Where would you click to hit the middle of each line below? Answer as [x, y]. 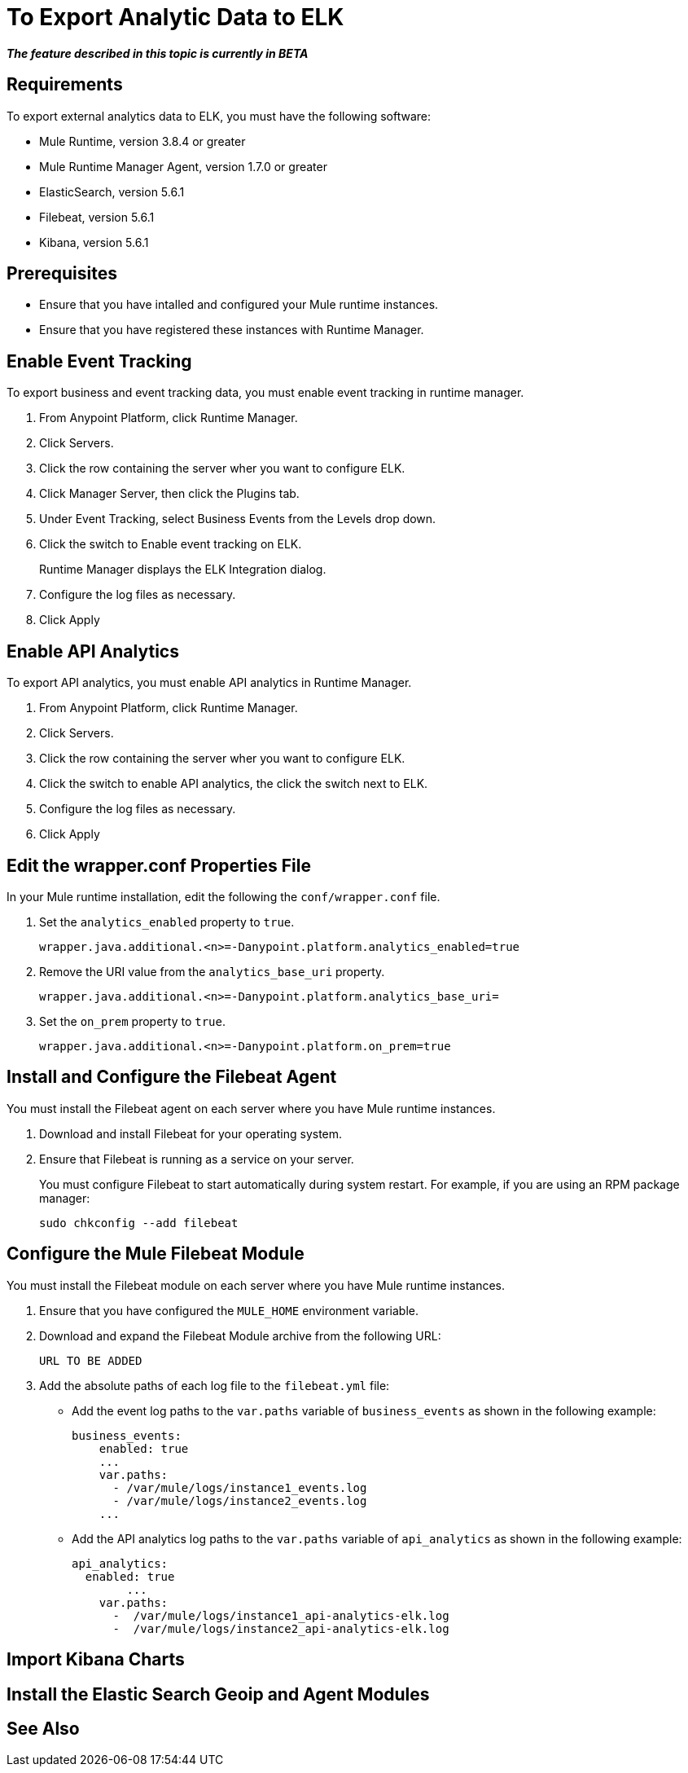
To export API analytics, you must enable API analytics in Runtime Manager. [209, 683]
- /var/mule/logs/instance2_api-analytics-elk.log [281, 1628]
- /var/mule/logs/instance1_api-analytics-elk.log [281, 1615]
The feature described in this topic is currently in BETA [158, 53]
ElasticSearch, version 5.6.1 [112, 191]
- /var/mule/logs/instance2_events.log [240, 1500]
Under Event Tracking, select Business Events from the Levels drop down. [238, 519]
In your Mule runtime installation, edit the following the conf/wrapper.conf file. [223, 896]
